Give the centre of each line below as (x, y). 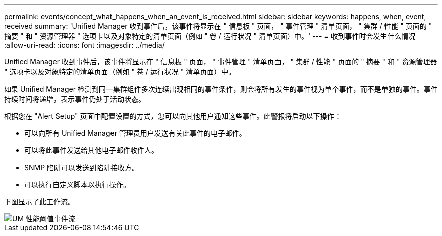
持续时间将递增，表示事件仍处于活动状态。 (75, 99)
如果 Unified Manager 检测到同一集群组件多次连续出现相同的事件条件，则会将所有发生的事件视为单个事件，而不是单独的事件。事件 (221, 89)
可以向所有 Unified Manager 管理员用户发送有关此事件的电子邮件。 (135, 133)
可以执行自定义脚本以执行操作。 (77, 184)
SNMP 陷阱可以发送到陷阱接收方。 (82, 167)
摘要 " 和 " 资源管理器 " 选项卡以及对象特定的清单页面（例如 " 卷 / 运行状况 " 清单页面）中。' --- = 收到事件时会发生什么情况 (210, 36)
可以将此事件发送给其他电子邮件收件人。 (91, 150)
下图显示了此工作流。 (39, 202)
